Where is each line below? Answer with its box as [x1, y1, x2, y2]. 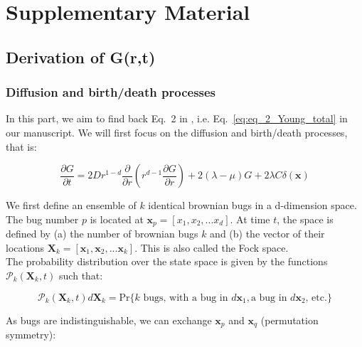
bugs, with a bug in [143, 292, 228, 303]
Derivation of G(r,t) [6, 46, 156, 68]
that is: [6, 139, 37, 154]
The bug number [6, 211, 79, 226]
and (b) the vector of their [210, 226, 325, 241]
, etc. [305, 292, 327, 303]
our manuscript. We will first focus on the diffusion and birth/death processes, [6, 124, 348, 139]
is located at [90, 211, 144, 226]
